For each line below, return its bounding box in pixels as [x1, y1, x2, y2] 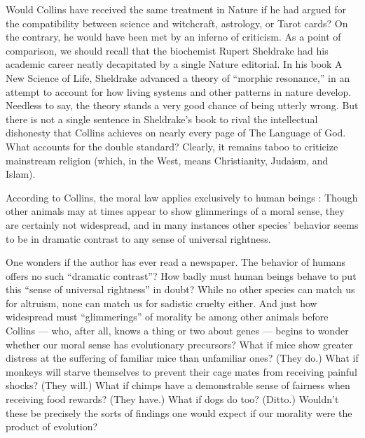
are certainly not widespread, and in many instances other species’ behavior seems [6, 217, 359, 232]
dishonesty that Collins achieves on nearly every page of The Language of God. [6, 125, 346, 140]
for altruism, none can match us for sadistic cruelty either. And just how [6, 295, 317, 310]
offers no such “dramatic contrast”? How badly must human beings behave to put [6, 268, 357, 283]
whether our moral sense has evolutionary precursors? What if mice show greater [6, 337, 353, 351]
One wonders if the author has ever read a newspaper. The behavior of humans [6, 255, 346, 269]
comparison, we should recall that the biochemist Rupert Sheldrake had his [6, 43, 329, 57]
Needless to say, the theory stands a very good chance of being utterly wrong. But [6, 98, 359, 113]
